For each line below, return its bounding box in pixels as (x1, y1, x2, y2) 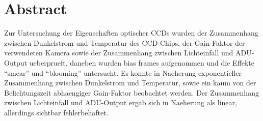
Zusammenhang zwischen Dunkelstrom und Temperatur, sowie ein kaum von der (4, 77, 256, 88)
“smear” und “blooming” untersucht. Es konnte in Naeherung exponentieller (4, 67, 242, 78)
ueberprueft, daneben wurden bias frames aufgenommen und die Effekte (29, 57, 254, 68)
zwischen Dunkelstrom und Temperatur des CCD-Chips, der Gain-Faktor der (4, 37, 245, 48)
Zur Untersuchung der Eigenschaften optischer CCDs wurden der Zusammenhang (4, 27, 258, 38)
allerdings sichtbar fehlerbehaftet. (4, 107, 109, 117)
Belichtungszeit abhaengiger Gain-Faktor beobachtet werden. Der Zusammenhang (4, 87, 259, 98)
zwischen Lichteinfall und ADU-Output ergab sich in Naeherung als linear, (4, 97, 237, 108)
